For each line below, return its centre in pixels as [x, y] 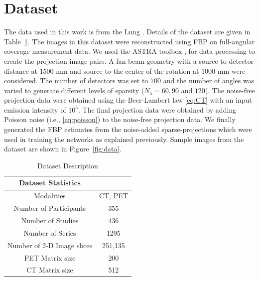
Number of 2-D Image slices [50, 245]
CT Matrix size [50, 270]
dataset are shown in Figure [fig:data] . [63, 149]
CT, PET [113, 196]
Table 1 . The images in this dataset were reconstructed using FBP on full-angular [129, 41]
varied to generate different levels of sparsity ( [74, 90]
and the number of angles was [209, 80]
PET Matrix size [50, 257]
